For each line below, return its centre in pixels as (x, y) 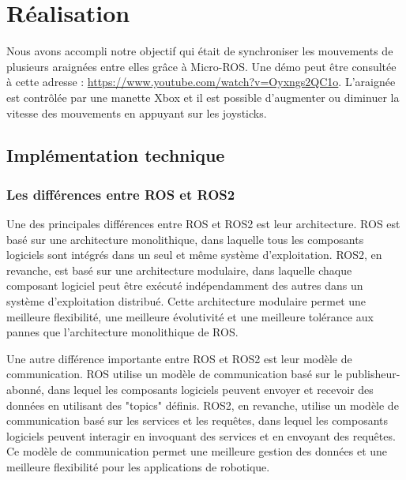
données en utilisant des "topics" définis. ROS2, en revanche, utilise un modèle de (203, 405)
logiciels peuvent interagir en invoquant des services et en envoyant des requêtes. (201, 435)
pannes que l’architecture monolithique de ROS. (122, 332)
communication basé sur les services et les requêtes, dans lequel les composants (197, 420)
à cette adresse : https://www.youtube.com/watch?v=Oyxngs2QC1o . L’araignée (201, 82)
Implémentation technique (116, 155)
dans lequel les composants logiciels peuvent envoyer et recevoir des (211, 390)
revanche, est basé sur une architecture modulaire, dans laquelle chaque (179, 270)
